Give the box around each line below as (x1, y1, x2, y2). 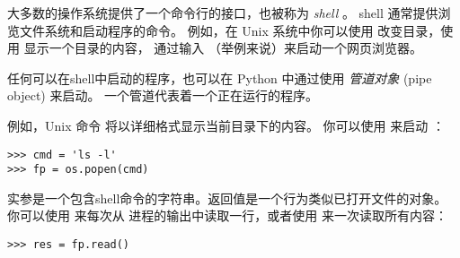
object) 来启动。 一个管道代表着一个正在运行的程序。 (7, 86, 319, 105)
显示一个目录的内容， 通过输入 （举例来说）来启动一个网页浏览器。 (23, 39, 422, 57)
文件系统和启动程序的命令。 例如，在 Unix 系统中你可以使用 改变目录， (19, 21, 441, 39)
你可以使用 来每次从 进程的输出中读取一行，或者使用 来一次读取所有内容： (7, 206, 447, 225)
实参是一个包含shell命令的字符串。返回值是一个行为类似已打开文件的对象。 (7, 188, 447, 207)
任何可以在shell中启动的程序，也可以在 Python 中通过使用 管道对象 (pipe (7, 68, 432, 87)
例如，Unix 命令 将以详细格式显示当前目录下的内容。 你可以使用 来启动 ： (7, 116, 445, 134)
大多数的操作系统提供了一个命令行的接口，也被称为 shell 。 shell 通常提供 (7, 4, 438, 21)
